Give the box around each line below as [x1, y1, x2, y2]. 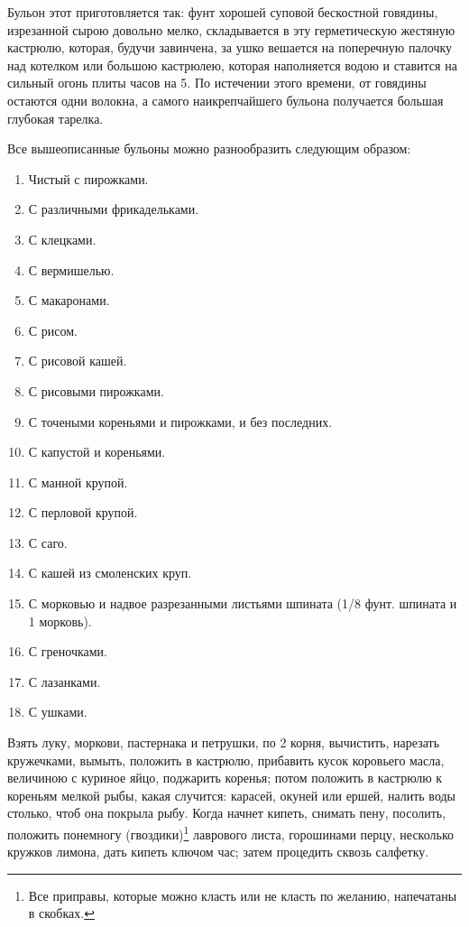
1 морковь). [28, 611, 92, 630]
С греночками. [28, 642, 107, 661]
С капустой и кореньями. [28, 442, 166, 461]
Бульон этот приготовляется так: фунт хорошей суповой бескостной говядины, [7, 3, 438, 21]
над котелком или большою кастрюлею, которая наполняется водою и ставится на [7, 55, 457, 74]
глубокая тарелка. [7, 108, 104, 127]
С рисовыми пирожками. [28, 381, 164, 400]
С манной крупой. [28, 472, 128, 491]
